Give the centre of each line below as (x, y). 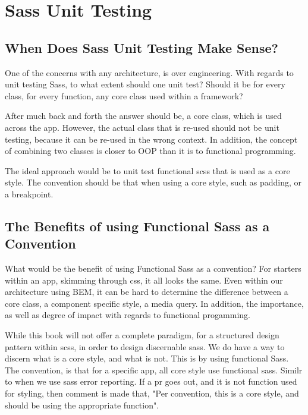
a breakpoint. (29, 194)
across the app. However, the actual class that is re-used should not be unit (142, 127)
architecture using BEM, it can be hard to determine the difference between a (147, 292)
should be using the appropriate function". (82, 405)
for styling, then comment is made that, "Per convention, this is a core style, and (152, 393)
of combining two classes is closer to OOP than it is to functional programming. (150, 151)
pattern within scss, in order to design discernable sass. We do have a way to (145, 346)
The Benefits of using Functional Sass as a (137, 226)
